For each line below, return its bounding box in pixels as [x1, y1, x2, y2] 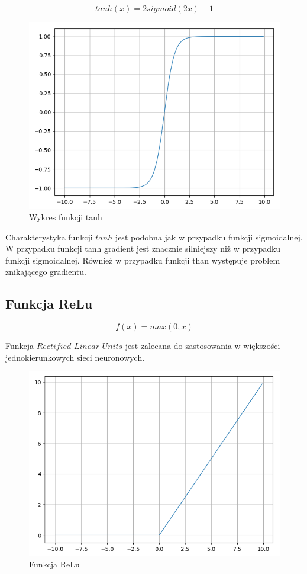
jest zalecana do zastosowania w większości [125, 339, 280, 352]
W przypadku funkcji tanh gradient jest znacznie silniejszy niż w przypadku [5, 242, 281, 255]
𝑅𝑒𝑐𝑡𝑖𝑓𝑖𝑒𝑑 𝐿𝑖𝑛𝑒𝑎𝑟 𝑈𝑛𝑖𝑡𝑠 [36, 342, 123, 351]
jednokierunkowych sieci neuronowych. [5, 351, 145, 363]
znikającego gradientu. [5, 265, 86, 278]
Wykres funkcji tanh [29, 210, 102, 223]
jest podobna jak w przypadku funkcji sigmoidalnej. [115, 230, 303, 243]
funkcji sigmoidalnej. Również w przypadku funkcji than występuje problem [5, 254, 280, 266]
